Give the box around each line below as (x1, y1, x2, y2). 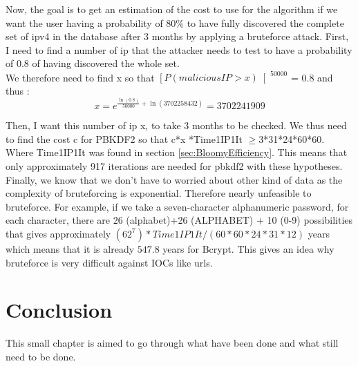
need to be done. (6, 349, 76, 363)
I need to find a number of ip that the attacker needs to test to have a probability (6, 42, 352, 57)
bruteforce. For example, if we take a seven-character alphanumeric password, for (6, 199, 349, 213)
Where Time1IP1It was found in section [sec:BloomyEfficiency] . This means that (6, 145, 348, 160)
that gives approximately (6, 226, 111, 240)
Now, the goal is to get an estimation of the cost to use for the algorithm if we (6, 2, 338, 16)
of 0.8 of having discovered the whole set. (6, 56, 180, 70)
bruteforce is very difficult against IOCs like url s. (6, 255, 213, 269)
